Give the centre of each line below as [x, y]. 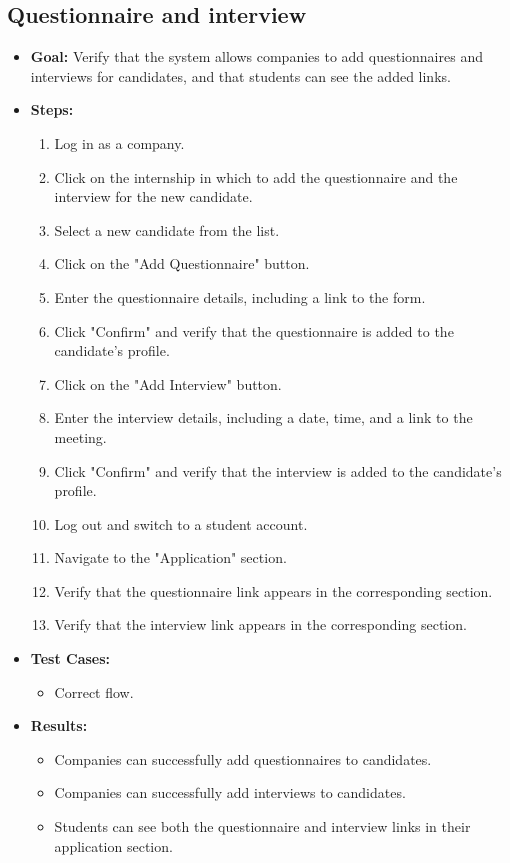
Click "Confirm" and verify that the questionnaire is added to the [254, 330]
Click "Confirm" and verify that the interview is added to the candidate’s [278, 470]
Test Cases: [70, 658]
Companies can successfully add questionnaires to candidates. [243, 758]
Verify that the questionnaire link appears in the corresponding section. [273, 590]
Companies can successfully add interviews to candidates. [230, 792]
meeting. [80, 436]
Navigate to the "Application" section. [170, 557]
